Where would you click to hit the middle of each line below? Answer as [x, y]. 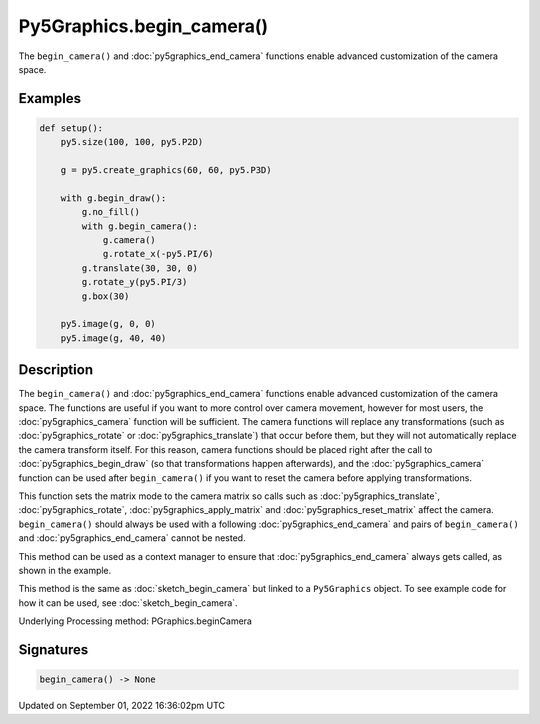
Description [56, 370]
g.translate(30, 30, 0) [140, 268]
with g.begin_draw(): [113, 198]
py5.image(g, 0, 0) [108, 324]
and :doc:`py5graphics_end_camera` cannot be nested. [132, 538]
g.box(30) [105, 296]
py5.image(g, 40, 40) [113, 338]
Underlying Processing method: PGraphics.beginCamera [135, 621]
